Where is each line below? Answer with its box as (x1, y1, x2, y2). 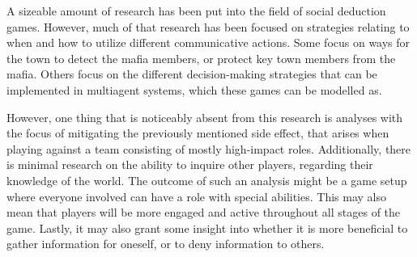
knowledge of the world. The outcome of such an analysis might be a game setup (6, 171, 407, 188)
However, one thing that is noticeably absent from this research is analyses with (6, 108, 403, 125)
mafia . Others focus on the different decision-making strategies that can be (6, 65, 377, 82)
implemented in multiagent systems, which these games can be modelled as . (6, 81, 382, 98)
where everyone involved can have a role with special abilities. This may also (6, 187, 386, 204)
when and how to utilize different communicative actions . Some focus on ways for (6, 34, 411, 51)
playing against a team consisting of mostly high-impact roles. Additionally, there (6, 140, 411, 157)
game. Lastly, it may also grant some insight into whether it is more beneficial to (6, 219, 408, 236)
